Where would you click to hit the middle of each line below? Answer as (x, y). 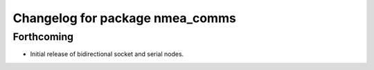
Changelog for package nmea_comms (125, 18)
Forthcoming (43, 37)
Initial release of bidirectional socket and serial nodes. (107, 54)
